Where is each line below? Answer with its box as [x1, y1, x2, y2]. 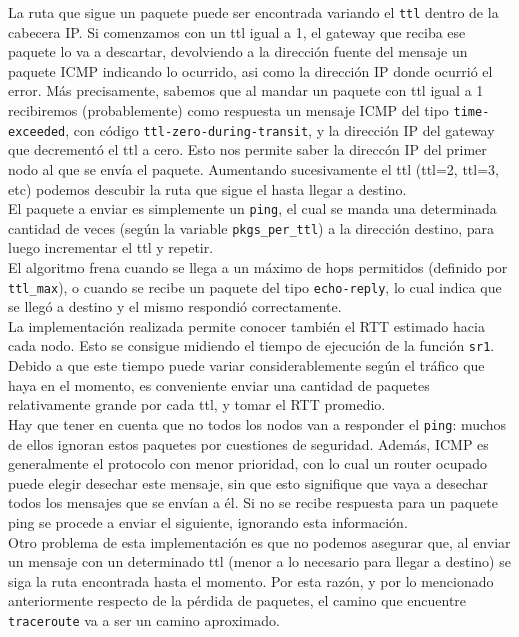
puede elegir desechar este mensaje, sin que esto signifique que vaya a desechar [8, 472, 489, 493]
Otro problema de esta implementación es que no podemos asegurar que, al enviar [8, 531, 511, 552]
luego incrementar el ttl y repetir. [8, 237, 214, 258]
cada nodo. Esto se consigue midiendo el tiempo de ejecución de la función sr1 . [8, 335, 495, 356]
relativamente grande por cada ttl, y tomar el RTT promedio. [8, 394, 386, 415]
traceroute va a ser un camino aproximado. [8, 609, 281, 630]
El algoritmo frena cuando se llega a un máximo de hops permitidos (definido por [8, 257, 508, 278]
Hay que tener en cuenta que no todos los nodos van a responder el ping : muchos [8, 413, 507, 434]
